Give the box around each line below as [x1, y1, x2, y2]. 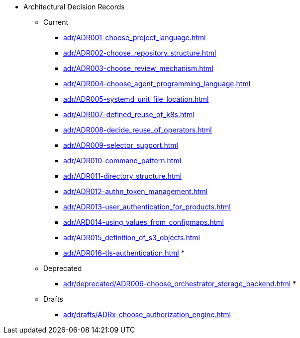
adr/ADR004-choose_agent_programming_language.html [63, 79, 251, 88]
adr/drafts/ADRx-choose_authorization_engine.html [63, 310, 231, 319]
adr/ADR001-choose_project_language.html [63, 33, 206, 42]
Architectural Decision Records [23, 2, 125, 11]
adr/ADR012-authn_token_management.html [63, 187, 208, 196]
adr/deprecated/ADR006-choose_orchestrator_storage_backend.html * [63, 279, 297, 288]
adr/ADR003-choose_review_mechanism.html [63, 64, 213, 72]
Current [43, 18, 69, 26]
